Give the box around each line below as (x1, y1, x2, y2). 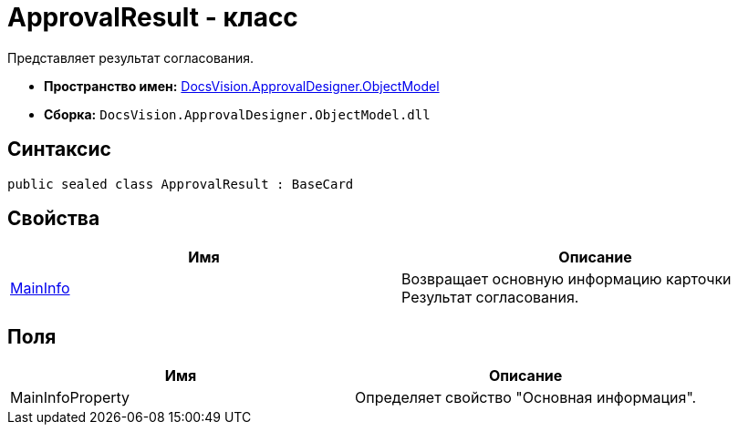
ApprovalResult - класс (7, 2, 298, 33)
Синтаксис (7, 138, 111, 161)
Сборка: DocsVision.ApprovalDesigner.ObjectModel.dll (44, 106, 431, 122)
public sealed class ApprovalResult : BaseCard (7, 176, 354, 191)
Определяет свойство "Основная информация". (355, 388, 697, 407)
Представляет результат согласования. (7, 49, 255, 66)
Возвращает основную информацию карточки (401, 270, 732, 289)
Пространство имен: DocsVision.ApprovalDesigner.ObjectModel (44, 77, 440, 94)
